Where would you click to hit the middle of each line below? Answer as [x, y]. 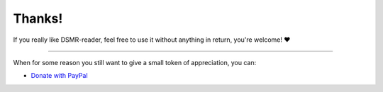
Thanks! [38, 18]
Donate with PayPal [59, 76]
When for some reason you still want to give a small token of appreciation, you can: [135, 62]
